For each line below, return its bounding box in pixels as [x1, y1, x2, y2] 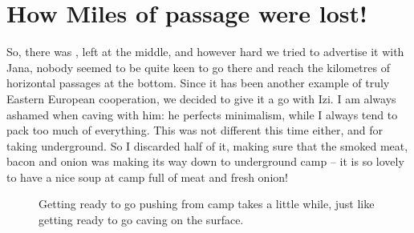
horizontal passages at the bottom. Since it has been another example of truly [6, 74, 390, 91]
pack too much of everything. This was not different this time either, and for [6, 122, 383, 139]
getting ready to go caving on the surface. [39, 211, 244, 228]
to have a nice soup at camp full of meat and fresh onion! [6, 168, 288, 185]
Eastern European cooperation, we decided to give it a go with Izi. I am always [6, 90, 396, 106]
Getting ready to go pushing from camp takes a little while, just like [39, 195, 375, 212]
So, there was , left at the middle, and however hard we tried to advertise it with [6, 43, 404, 60]
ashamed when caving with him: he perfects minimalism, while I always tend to [6, 106, 398, 123]
